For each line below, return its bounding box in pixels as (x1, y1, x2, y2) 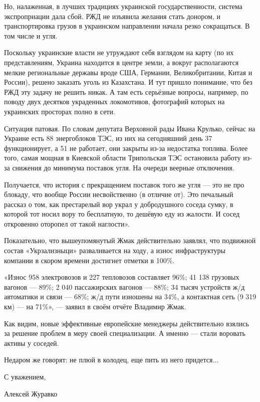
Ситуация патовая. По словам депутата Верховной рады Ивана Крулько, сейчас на (4, 123, 255, 133)
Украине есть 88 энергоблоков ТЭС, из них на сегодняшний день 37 (4, 133, 212, 143)
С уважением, (4, 371, 46, 381)
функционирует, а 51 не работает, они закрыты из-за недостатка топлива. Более (4, 142, 248, 153)
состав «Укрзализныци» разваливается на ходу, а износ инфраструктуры (4, 245, 225, 256)
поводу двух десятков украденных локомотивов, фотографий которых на (4, 96, 225, 107)
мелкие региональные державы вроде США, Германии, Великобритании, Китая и (4, 67, 252, 77)
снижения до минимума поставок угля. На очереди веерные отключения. (12, 162, 234, 172)
